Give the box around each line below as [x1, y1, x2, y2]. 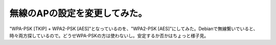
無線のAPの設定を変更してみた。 [9, 8, 148, 19]
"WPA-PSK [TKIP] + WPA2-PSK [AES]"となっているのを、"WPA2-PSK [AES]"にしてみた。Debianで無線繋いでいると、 [9, 26, 258, 32]
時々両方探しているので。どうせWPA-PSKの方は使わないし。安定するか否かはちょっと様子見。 [9, 32, 209, 38]
